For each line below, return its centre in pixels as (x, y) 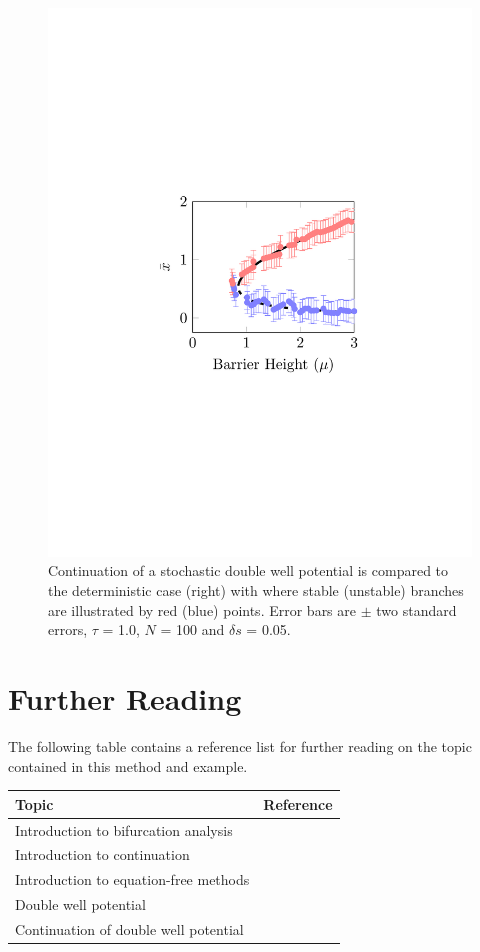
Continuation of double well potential (129, 928)
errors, (68, 629)
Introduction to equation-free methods (132, 879)
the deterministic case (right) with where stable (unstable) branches (256, 590)
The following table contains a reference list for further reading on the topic (240, 745)
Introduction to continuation (102, 854)
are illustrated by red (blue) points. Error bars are (202, 609)
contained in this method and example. (128, 765)
